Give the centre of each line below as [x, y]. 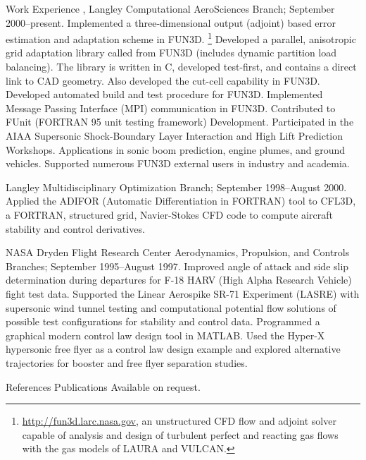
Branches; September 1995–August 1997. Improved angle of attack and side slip [177, 266]
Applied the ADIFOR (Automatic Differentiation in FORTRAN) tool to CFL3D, [181, 201]
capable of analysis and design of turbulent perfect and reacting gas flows [180, 434]
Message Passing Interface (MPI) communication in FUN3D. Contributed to [171, 108]
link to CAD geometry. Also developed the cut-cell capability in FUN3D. [163, 80]
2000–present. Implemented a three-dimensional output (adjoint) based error [171, 22]
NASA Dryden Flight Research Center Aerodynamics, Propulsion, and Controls [178, 252]
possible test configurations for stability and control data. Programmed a [163, 321]
